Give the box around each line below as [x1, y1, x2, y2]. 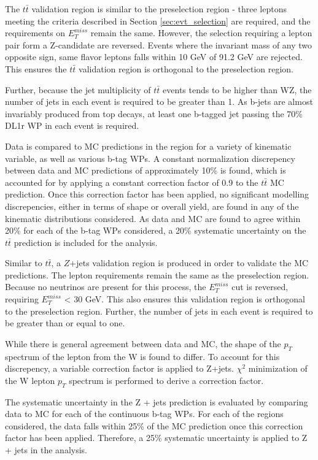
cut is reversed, [231, 280, 289, 293]
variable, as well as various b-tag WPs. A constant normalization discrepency [5, 151, 295, 164]
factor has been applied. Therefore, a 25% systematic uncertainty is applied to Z [5, 431, 308, 444]
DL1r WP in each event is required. [5, 119, 139, 132]
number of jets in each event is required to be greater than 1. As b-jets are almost [5, 95, 313, 108]
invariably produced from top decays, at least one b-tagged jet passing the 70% [5, 107, 303, 120]
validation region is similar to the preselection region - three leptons [31, 2, 287, 15]
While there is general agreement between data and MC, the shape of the [5, 337, 281, 350]
